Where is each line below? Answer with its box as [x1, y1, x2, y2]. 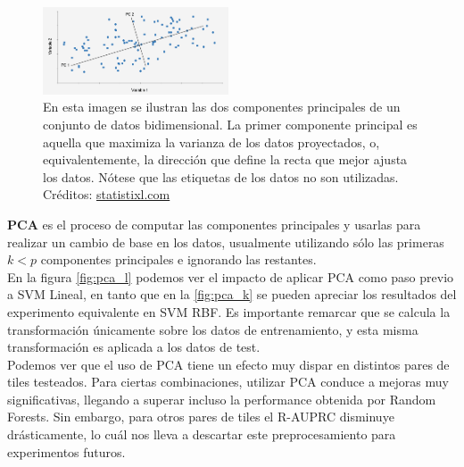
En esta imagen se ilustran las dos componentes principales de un [43, 97, 401, 116]
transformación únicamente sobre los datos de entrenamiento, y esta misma [7, 320, 418, 338]
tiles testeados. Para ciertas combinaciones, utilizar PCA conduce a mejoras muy [7, 372, 449, 391]
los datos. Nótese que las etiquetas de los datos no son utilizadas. [43, 167, 399, 186]
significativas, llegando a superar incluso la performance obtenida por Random [7, 389, 436, 408]
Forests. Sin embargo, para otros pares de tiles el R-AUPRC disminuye [7, 407, 394, 426]
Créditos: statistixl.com [43, 185, 170, 204]
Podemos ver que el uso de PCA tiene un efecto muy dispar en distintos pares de [7, 354, 450, 373]
